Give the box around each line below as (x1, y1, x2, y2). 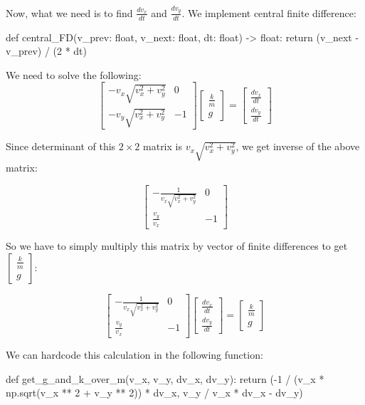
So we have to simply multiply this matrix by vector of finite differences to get (6, 238, 348, 253)
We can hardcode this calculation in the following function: (6, 347, 263, 362)
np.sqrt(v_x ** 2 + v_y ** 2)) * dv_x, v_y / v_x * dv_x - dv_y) (6, 385, 303, 400)
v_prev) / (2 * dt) (6, 43, 87, 58)
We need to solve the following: (6, 67, 142, 82)
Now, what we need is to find (6, 5, 133, 20)
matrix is (143, 139, 182, 154)
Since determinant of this (6, 139, 116, 154)
